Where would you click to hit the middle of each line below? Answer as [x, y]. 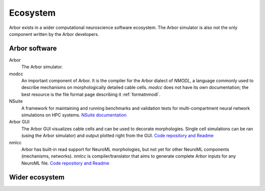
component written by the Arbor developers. [54, 34]
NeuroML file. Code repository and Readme [66, 163]
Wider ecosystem [37, 177]
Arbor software [33, 48]
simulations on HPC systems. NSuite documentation [74, 115]
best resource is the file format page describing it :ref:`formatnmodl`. [91, 94]
